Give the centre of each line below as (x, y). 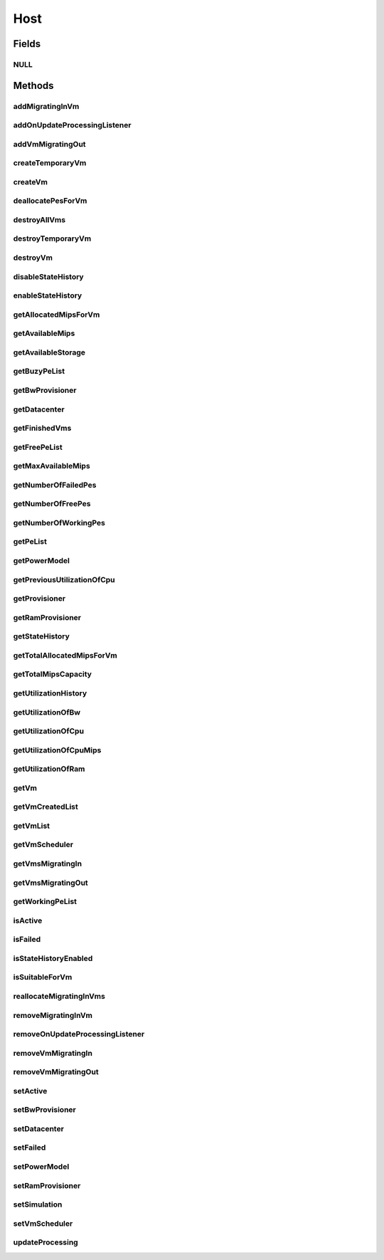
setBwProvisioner (44, 1110)
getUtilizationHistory (50, 693)
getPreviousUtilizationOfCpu (64, 579)
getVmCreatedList (46, 807)
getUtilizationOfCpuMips (57, 750)
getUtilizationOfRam (49, 769)
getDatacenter (39, 409)
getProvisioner (39, 599)
